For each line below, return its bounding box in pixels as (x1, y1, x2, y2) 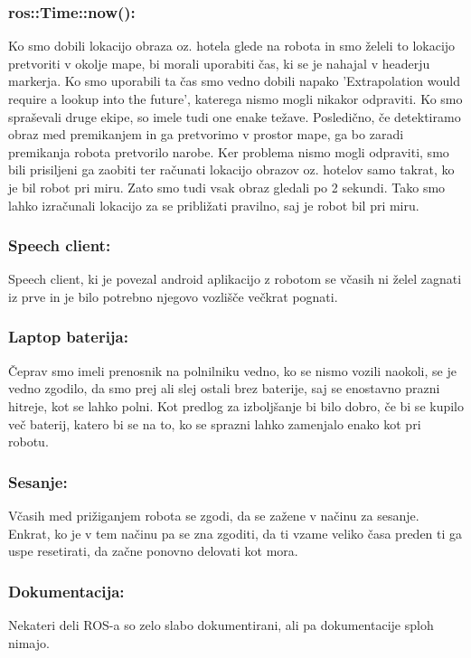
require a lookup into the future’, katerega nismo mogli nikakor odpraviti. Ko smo (8, 89, 463, 108)
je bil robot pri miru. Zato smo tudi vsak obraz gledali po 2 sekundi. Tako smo (8, 177, 446, 196)
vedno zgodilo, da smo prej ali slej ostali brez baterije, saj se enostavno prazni (8, 379, 440, 398)
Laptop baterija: (8, 325, 128, 348)
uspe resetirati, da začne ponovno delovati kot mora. (8, 541, 298, 560)
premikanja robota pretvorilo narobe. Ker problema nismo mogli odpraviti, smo (8, 142, 449, 161)
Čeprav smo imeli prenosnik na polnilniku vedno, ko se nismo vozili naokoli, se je (8, 361, 457, 380)
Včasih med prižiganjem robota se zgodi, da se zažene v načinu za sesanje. (8, 505, 419, 524)
